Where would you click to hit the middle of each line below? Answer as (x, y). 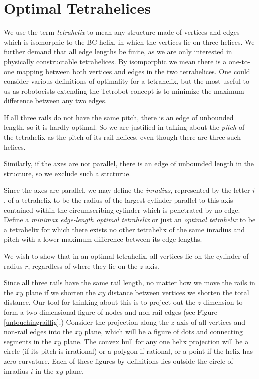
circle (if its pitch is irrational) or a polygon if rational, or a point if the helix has (128, 351)
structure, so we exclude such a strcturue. (68, 173)
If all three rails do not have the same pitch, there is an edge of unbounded (119, 117)
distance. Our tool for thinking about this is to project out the (100, 302)
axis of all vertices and (211, 321)
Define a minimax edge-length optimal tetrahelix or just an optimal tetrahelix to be (130, 219)
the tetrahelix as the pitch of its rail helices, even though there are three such (123, 137)
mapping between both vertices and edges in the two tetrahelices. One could (133, 71)
